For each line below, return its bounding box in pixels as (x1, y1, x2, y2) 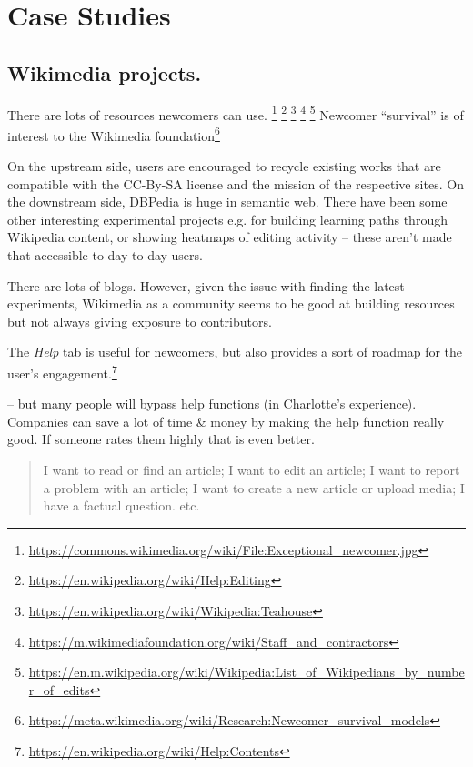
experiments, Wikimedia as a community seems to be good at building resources (7, 294, 455, 313)
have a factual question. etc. (43, 496, 200, 515)
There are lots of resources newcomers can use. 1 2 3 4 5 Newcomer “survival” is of (7, 102, 464, 124)
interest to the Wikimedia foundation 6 (7, 123, 220, 145)
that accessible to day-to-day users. (7, 246, 203, 265)
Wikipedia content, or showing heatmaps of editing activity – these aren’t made (7, 227, 452, 247)
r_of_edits (28, 680, 90, 699)
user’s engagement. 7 (7, 361, 117, 382)
